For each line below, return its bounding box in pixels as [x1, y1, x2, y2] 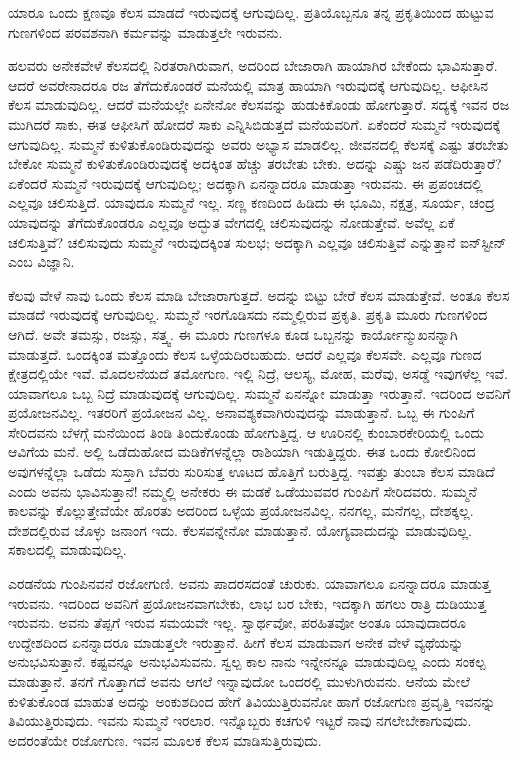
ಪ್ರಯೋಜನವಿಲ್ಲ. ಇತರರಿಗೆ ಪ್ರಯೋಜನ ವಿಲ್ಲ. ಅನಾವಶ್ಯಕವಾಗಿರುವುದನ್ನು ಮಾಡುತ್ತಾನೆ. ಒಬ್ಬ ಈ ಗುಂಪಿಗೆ [8, 402, 475, 423]
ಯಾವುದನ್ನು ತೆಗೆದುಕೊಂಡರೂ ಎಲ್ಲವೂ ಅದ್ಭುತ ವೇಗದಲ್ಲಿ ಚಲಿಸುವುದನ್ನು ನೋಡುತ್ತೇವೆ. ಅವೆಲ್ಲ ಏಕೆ [8, 211, 455, 232]
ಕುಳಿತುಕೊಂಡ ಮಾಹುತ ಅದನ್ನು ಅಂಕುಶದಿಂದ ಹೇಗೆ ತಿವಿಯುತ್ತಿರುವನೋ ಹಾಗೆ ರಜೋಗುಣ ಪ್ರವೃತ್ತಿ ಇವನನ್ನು [8, 690, 496, 711]
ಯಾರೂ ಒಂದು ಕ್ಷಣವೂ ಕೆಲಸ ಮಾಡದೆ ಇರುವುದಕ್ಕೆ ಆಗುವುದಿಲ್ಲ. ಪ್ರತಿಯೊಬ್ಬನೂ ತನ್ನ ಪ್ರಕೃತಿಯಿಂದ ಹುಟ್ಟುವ [8, 2, 494, 22]
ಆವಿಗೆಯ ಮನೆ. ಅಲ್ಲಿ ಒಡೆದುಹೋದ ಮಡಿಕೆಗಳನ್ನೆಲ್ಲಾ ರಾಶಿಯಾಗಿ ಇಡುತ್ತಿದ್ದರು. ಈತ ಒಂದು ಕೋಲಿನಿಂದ [8, 441, 476, 462]
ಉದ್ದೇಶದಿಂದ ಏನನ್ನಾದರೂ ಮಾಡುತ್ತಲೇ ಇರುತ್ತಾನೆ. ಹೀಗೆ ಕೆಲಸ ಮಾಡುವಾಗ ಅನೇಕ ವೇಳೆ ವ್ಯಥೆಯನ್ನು [8, 631, 464, 652]
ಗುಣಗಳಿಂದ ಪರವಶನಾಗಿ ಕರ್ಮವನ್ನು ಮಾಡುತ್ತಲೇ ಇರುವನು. [8, 21, 283, 42]
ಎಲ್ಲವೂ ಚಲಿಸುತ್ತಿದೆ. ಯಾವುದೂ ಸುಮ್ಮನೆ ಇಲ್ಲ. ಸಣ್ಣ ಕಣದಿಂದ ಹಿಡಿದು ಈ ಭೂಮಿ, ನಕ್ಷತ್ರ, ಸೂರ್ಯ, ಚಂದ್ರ [8, 192, 495, 213]
